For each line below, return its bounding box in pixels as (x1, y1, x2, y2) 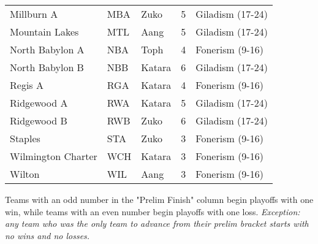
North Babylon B (10, 60, 84, 74)
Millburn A (10, 7, 58, 21)
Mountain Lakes (10, 25, 79, 39)
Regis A (10, 78, 44, 92)
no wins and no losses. (5, 229, 90, 242)
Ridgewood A (10, 96, 68, 110)
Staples (10, 131, 40, 145)
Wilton (10, 167, 40, 181)
